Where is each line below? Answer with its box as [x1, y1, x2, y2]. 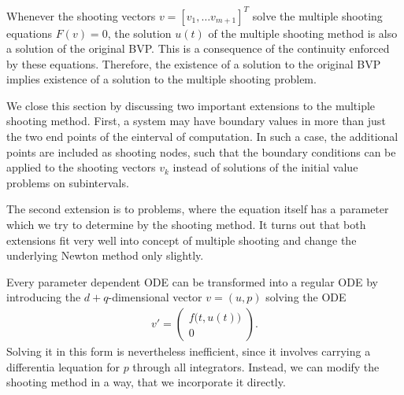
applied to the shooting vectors [6, 159, 156, 175]
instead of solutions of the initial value [172, 159, 358, 175]
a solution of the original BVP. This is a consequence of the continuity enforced [6, 40, 390, 57]
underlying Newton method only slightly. [6, 247, 204, 264]
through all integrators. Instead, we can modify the [132, 358, 380, 375]
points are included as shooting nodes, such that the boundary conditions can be [6, 143, 396, 160]
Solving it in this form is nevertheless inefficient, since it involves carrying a [6, 343, 371, 360]
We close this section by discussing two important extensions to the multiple [6, 97, 376, 113]
